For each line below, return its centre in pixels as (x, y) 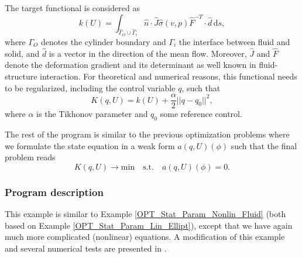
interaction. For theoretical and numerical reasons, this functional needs (169, 76)
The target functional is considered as (72, 8)
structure (21, 76)
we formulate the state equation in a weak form (90, 145)
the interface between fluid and (234, 42)
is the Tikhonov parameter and (92, 114)
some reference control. (201, 114)
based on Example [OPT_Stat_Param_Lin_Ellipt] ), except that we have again (149, 225)
